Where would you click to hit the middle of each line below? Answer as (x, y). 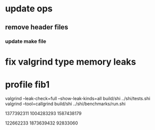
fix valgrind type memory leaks (71, 62)
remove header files (37, 27)
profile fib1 (27, 84)
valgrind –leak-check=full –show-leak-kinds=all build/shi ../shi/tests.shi (78, 98)
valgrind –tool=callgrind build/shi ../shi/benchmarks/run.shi (65, 104)
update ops (29, 9)
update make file (26, 41)
